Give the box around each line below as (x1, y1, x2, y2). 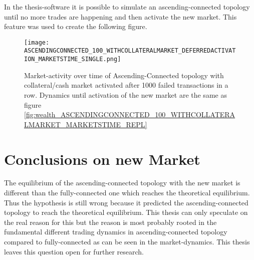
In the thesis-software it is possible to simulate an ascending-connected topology (4, 2, 250, 12)
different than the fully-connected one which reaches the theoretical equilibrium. (4, 187, 250, 198)
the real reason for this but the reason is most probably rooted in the (4, 216, 217, 227)
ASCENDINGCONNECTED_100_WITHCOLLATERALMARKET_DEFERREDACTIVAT (24, 47, 236, 55)
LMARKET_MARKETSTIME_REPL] (24, 119, 147, 129)
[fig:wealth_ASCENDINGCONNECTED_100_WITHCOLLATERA (24, 109, 235, 120)
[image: (24, 39, 50, 46)
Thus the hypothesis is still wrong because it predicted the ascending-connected (4, 197, 248, 207)
